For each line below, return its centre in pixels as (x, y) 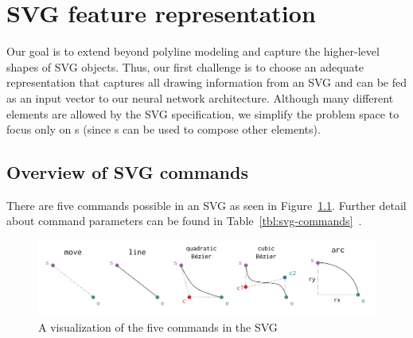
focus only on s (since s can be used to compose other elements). (164, 129)
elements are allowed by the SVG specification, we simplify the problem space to (203, 113)
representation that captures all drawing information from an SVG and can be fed (206, 82)
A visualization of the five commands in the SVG (158, 327)
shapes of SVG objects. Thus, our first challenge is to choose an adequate (185, 66)
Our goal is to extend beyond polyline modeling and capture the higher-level (193, 51)
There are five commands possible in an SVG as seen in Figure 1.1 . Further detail (206, 205)
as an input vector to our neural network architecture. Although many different (200, 97)
